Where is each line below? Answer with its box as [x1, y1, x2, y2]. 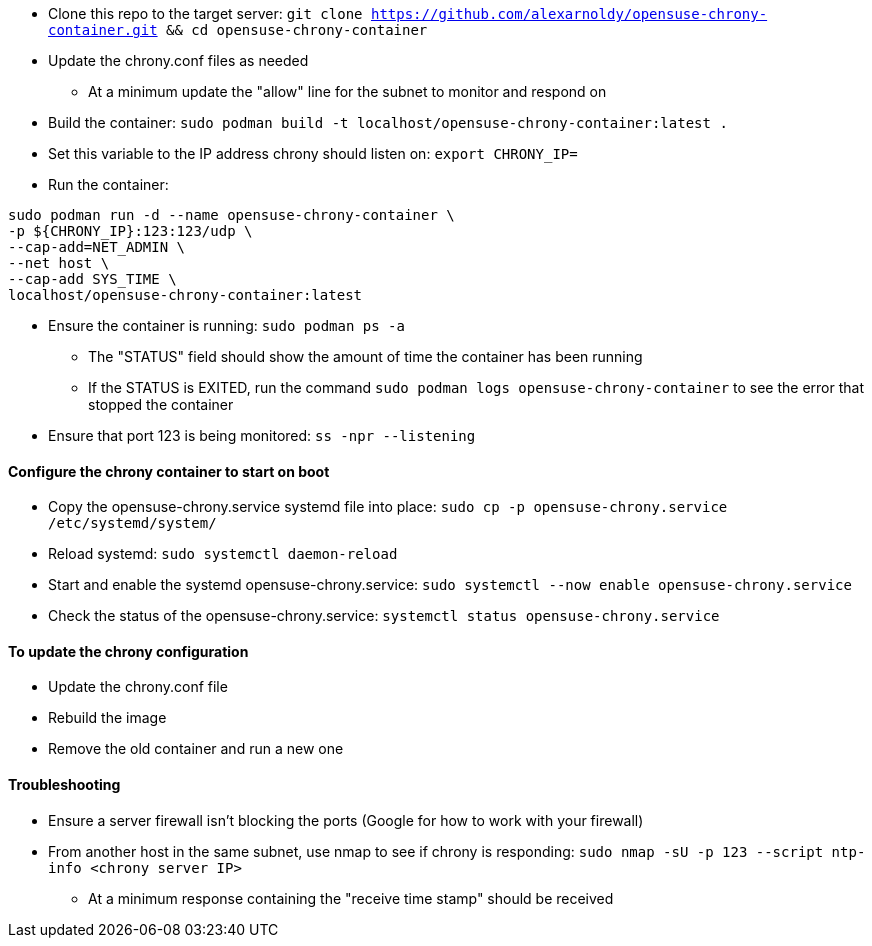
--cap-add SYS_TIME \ [8, 271, 177, 287]
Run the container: [48, 176, 169, 193]
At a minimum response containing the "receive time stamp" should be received [88, 889, 614, 907]
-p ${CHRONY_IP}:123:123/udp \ [8, 223, 253, 239]
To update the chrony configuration [8, 642, 249, 660]
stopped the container [88, 396, 234, 413]
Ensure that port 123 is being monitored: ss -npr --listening [48, 427, 476, 444]
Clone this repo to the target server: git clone [48, 5, 363, 22]
